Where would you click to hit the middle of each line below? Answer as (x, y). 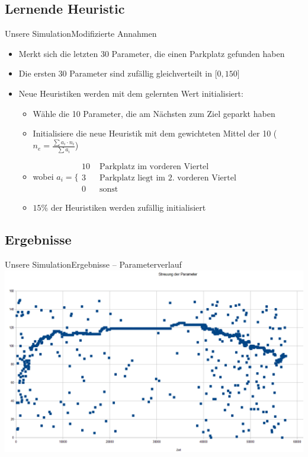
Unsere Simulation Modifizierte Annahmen (81, 34)
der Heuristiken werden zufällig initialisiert (128, 207)
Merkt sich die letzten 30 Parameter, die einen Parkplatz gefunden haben (152, 53)
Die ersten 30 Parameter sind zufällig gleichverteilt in (115, 73)
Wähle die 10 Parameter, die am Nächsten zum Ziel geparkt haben (154, 113)
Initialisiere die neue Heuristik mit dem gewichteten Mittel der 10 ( (155, 133)
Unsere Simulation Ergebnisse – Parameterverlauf (93, 264)
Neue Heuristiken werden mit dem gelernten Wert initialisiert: (131, 93)
